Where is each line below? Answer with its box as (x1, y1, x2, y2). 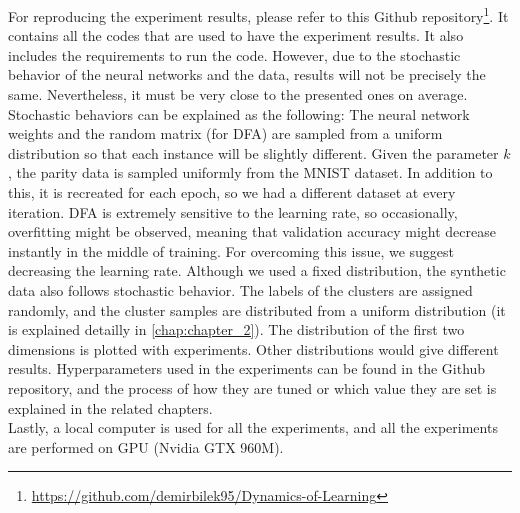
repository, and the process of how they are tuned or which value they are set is (8, 377, 497, 398)
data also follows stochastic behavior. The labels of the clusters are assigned (8, 279, 473, 300)
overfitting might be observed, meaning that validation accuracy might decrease (8, 221, 496, 242)
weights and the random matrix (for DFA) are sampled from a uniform (8, 123, 443, 144)
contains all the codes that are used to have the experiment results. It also (8, 25, 464, 46)
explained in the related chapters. (8, 397, 213, 418)
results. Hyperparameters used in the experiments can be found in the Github (8, 358, 486, 379)
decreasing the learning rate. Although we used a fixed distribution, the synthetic (8, 260, 506, 281)
